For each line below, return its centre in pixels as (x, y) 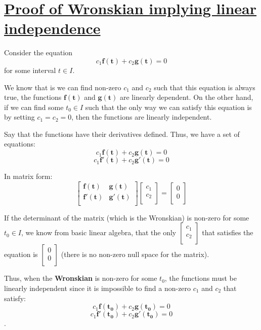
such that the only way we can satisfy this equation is (168, 107)
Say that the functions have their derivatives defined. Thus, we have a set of (122, 134)
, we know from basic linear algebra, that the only (99, 232)
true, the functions (33, 97)
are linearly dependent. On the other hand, (186, 97)
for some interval (30, 70)
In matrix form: (28, 176)
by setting (19, 117)
